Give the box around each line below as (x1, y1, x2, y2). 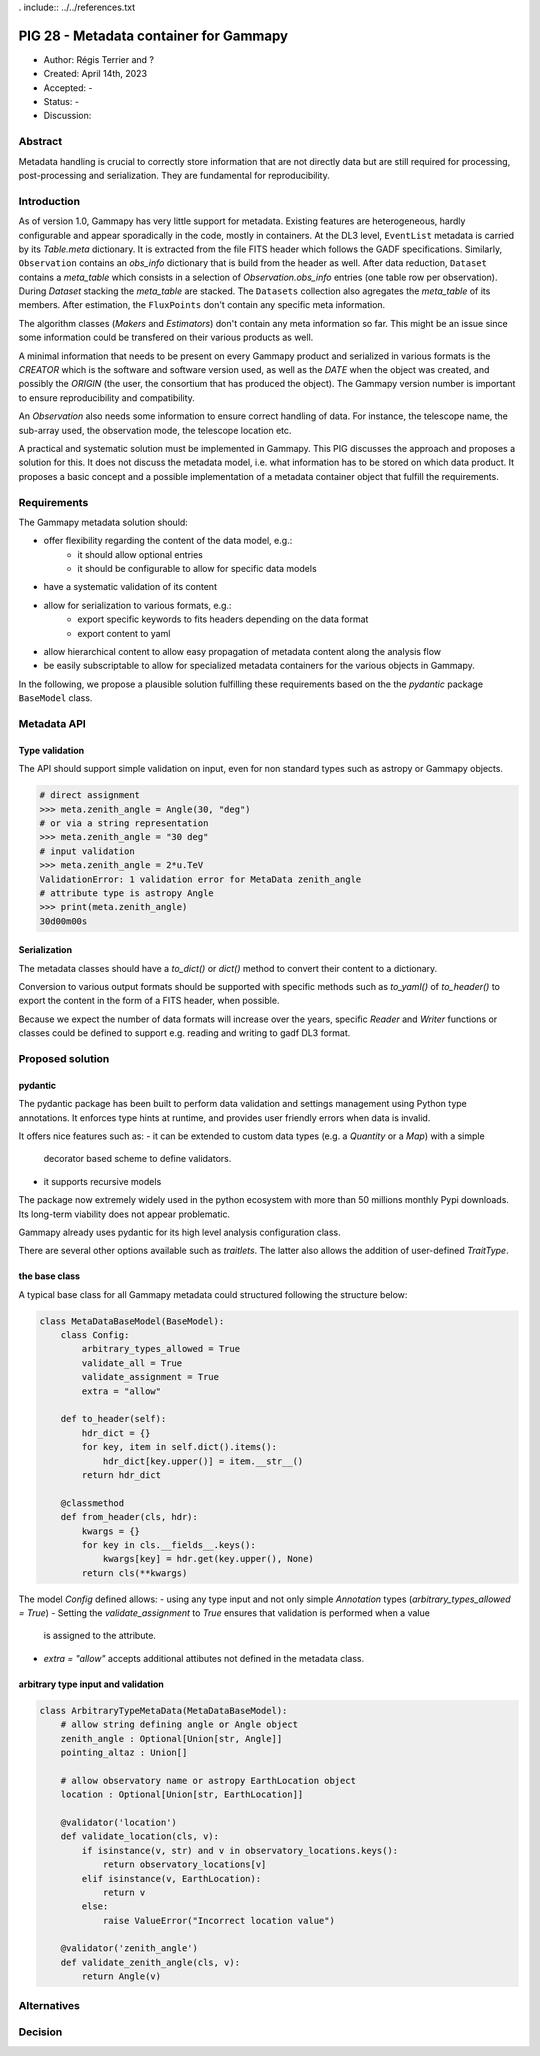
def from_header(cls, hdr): (60, 1511, 199, 1523)
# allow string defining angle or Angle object (60, 1719, 299, 1730)
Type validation (18, 744, 85, 756)
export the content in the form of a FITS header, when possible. (18, 995, 280, 1007)
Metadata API (18, 716, 87, 730)
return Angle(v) (81, 1971, 162, 1982)
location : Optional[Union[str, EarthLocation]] (60, 1789, 304, 1800)
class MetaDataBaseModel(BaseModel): (39, 1315, 225, 1327)
